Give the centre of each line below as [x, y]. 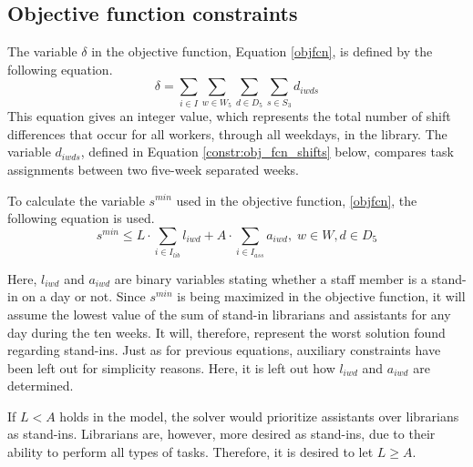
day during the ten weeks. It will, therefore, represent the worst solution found [226, 332]
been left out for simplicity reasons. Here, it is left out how [171, 367]
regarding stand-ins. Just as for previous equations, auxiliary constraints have [224, 350]
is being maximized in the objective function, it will [321, 296]
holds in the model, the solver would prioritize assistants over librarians [259, 416]
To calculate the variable [76, 200]
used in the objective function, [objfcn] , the [297, 200]
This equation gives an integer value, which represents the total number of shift [229, 116]
